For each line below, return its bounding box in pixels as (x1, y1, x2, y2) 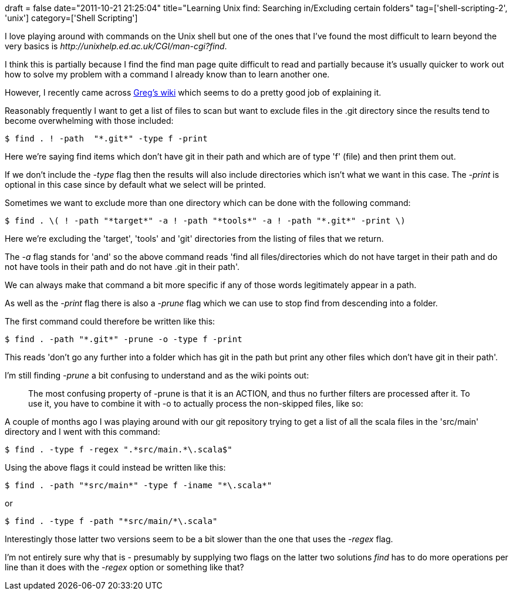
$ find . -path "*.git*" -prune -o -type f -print (5, 334, 242, 344)
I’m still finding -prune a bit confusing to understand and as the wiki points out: (5, 370, 309, 380)
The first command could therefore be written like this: (5, 316, 215, 326)
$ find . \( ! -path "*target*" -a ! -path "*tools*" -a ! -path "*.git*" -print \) (5, 216, 406, 225)
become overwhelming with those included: (5, 116, 174, 126)
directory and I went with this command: (5, 427, 160, 437)
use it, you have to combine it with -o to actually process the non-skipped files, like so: (28, 398, 363, 408)
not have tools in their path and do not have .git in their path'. (5, 262, 239, 272)
